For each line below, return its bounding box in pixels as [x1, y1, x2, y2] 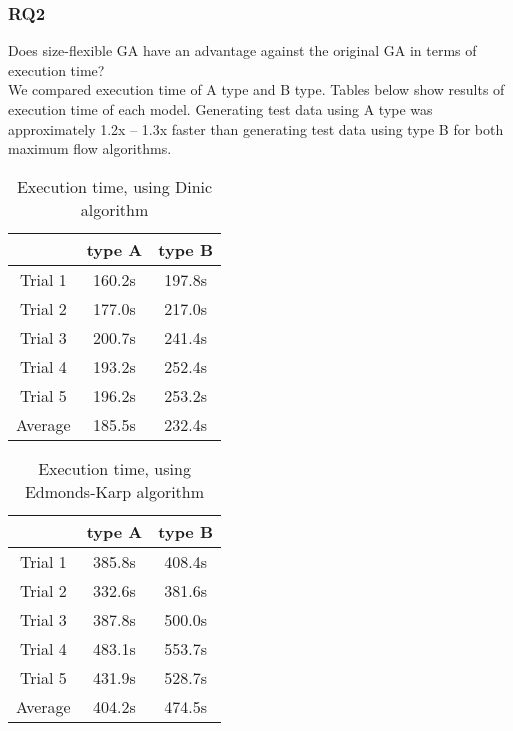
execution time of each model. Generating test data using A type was [8, 99, 433, 119]
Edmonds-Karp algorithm [24, 479, 205, 503]
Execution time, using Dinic [16, 174, 213, 198]
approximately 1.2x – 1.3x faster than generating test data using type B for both [8, 118, 504, 139]
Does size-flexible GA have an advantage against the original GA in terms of [8, 40, 477, 61]
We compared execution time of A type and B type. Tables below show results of [8, 79, 505, 100]
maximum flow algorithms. [8, 138, 172, 159]
